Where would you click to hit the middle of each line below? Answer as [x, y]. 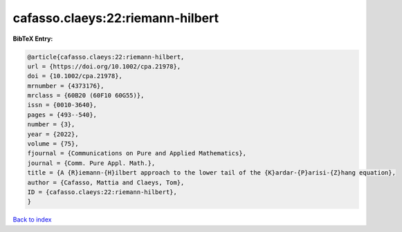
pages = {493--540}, [62, 115]
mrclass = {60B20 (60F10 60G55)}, [86, 96]
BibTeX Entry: [33, 39]
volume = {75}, [53, 144]
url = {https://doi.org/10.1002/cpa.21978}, [104, 66]
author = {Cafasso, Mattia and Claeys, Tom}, [106, 182]
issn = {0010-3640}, [62, 105]
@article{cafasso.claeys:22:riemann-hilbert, [106, 57]
